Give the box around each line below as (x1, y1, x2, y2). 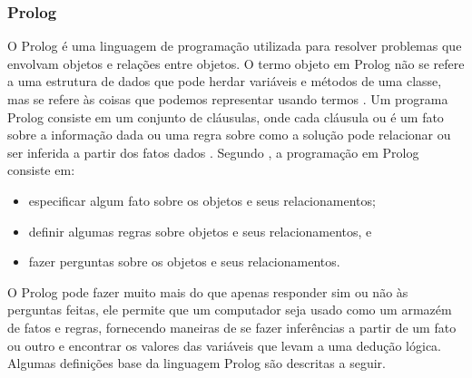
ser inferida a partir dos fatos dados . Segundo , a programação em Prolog (7, 142, 419, 161)
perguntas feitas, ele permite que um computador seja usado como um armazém (7, 300, 452, 319)
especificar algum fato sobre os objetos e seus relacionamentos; (28, 190, 376, 209)
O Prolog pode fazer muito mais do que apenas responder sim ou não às (7, 282, 408, 301)
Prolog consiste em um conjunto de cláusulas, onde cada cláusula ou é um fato (7, 107, 444, 126)
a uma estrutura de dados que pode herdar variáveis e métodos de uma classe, (7, 72, 442, 91)
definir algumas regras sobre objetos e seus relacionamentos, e (28, 221, 372, 240)
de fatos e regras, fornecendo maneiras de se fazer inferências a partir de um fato (7, 317, 457, 336)
